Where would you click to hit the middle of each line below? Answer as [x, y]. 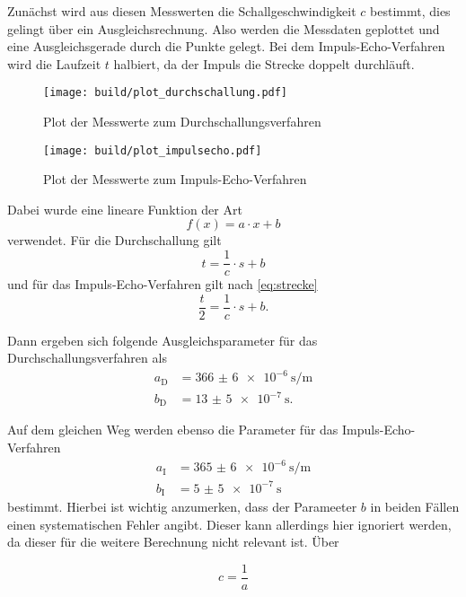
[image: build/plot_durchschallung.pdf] [166, 93]
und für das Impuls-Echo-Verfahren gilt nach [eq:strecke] [163, 284]
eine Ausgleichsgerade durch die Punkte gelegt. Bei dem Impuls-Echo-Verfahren [226, 46]
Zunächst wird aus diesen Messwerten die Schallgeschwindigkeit [182, 11]
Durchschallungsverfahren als [87, 358]
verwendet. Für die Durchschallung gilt [114, 240]
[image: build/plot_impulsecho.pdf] [153, 150]
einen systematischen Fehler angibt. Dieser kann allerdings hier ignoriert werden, [229, 524]
